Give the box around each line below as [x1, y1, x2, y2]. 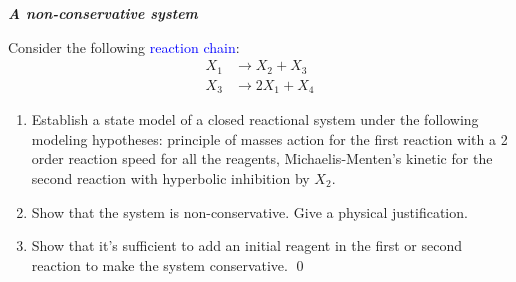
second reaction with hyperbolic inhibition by [31, 167, 310, 188]
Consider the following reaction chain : [8, 36, 240, 57]
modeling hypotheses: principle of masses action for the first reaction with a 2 [31, 128, 508, 149]
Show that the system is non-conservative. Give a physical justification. [31, 201, 468, 222]
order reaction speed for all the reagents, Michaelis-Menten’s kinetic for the [31, 148, 493, 169]
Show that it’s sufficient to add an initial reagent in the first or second [31, 235, 462, 256]
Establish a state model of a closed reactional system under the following [31, 109, 479, 130]
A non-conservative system [8, 3, 198, 23]
